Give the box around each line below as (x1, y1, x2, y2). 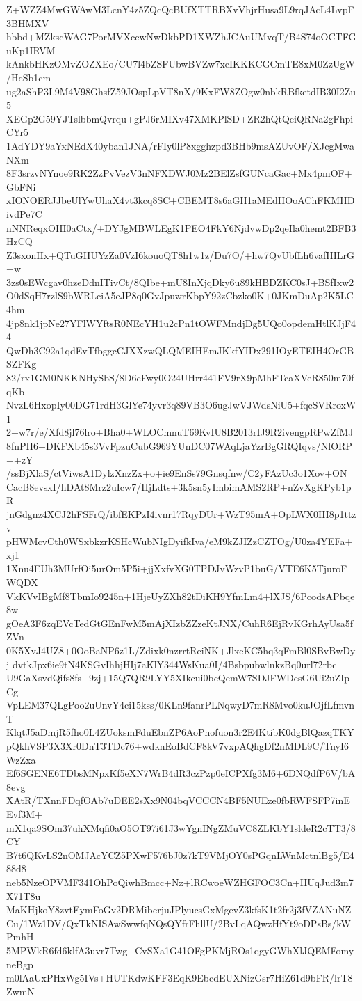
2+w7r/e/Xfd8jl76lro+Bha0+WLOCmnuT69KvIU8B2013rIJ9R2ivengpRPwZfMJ (6, 425, 354, 439)
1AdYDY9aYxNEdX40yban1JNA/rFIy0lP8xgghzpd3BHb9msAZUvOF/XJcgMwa (6, 138, 355, 152)
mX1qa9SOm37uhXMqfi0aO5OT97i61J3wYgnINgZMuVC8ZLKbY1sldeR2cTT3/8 (6, 820, 356, 835)
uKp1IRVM (6, 42, 56, 57)
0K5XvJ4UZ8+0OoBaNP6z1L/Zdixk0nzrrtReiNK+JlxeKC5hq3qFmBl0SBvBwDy (6, 643, 356, 657)
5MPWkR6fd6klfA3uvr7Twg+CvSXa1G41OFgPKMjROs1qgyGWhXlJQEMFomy (6, 943, 354, 957)
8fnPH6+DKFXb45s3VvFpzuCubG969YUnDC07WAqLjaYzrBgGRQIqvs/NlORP (6, 439, 352, 452)
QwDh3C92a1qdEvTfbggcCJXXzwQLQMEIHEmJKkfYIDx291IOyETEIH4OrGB (6, 342, 354, 357)
